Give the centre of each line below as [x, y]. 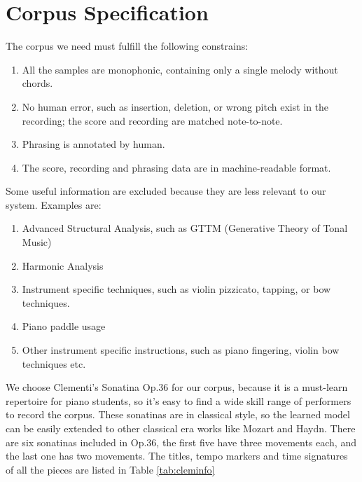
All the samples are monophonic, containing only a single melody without [180, 69]
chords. [37, 83]
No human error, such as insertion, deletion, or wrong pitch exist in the [175, 106]
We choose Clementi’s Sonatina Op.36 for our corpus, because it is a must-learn [177, 387]
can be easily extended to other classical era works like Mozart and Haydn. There [181, 428]
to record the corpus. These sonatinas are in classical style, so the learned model [178, 414]
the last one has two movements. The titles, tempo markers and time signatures [177, 456]
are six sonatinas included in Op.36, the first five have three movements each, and [181, 442]
